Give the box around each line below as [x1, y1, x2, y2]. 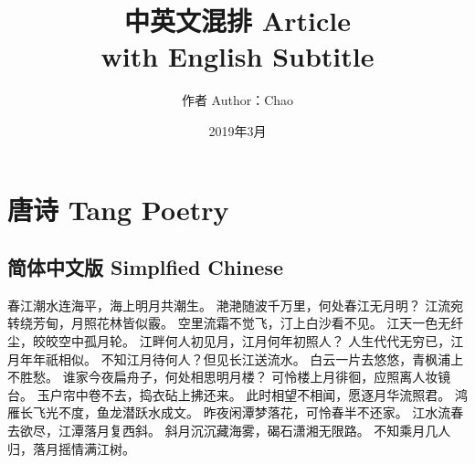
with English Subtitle [100, 37, 375, 75]
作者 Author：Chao [181, 90, 294, 110]
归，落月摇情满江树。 [7, 438, 135, 458]
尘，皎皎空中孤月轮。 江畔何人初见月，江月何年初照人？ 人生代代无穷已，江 [7, 332, 464, 351]
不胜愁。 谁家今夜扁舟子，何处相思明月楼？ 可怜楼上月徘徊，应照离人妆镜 [7, 367, 451, 386]
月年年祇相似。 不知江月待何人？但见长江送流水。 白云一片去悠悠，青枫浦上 [7, 349, 464, 368]
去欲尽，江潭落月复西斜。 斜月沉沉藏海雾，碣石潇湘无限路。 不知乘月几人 [7, 421, 451, 440]
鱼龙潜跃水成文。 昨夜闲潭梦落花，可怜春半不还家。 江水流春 [96, 403, 464, 422]
